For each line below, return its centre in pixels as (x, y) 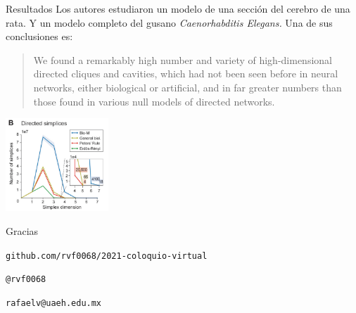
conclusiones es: (39, 36)
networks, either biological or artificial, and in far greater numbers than (187, 87)
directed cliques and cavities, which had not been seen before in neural (186, 74)
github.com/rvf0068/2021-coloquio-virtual (107, 256)
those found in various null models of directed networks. (154, 101)
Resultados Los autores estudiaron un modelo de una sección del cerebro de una (178, 8)
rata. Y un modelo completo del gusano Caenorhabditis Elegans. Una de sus (169, 22)
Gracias (22, 231)
